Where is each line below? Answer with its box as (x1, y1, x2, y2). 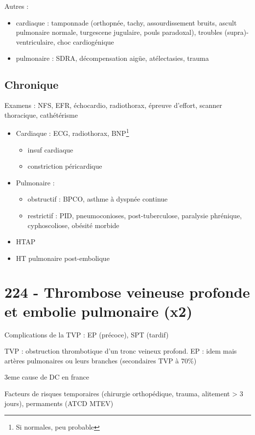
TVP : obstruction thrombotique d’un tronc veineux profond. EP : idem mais (4, 346, 237, 356)
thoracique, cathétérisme (4, 109, 78, 120)
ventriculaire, (16, 36, 55, 47)
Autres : (4, 1, 29, 11)
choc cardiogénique (57, 36, 114, 47)
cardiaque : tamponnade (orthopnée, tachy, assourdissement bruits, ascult (16, 17, 237, 27)
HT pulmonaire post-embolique (16, 253, 110, 263)
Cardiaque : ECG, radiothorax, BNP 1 (16, 127, 129, 138)
